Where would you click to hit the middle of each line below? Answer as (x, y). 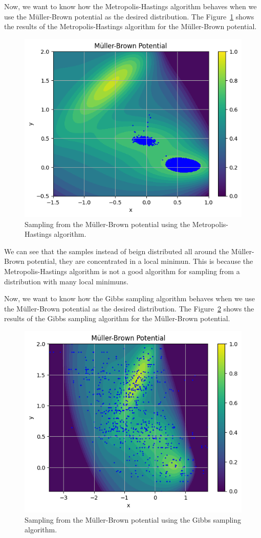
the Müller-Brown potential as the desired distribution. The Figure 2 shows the (129, 308)
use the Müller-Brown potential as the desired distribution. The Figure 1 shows (129, 16)
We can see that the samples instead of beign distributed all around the (117, 251)
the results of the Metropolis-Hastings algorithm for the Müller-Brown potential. (130, 26)
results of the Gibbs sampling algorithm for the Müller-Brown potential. (117, 318)
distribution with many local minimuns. (66, 281)
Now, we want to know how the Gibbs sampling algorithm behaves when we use (129, 298)
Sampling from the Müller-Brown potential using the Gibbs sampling (133, 519)
